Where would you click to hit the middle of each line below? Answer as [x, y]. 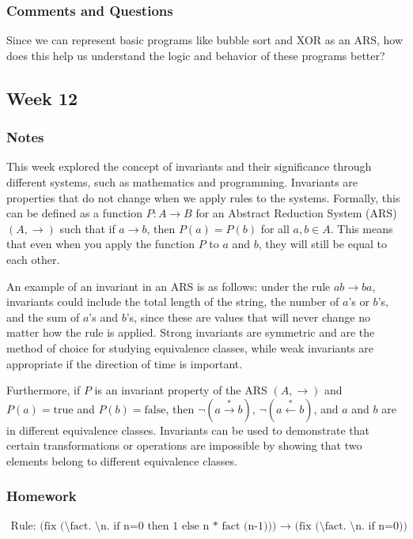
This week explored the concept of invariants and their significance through [189, 166]
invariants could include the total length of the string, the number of [173, 302]
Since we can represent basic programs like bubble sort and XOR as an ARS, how [205, 40]
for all [275, 228]
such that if [87, 228]
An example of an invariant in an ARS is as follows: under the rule [169, 286]
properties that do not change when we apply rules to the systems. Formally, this [203, 197]
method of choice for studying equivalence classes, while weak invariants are [190, 347]
